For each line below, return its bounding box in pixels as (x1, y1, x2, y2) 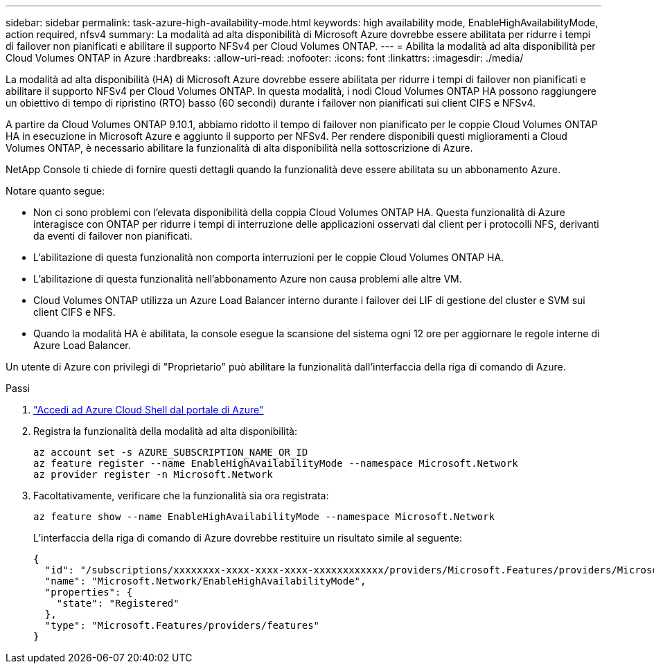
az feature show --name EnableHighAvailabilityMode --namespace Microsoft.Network (33, 511, 495, 522)
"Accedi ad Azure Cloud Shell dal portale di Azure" (33, 404, 264, 416)
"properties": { (44, 587, 133, 598)
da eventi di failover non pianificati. (33, 230, 193, 242)
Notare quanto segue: (6, 185, 105, 197)
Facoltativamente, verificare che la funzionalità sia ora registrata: (33, 490, 329, 501)
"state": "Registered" (56, 598, 179, 609)
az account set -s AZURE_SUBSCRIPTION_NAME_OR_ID (33, 447, 308, 458)
